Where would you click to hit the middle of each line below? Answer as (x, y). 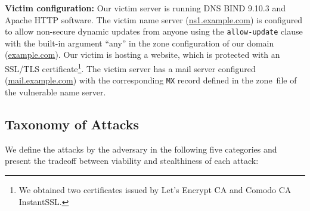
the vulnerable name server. (55, 91)
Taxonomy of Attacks (72, 124)
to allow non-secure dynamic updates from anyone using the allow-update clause (154, 31)
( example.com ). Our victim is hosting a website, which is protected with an (142, 55)
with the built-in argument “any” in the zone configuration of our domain (139, 43)
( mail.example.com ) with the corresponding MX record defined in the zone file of (151, 80)
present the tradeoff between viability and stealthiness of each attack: (132, 161)
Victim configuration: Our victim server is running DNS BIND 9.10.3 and (145, 8)
